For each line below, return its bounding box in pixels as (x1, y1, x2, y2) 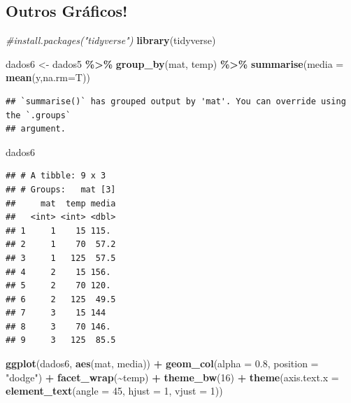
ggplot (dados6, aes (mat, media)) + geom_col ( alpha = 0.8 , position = (6, 356, 319, 371)
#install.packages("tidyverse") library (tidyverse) (6, 33, 216, 48)
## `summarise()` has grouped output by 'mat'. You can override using (6, 96, 346, 106)
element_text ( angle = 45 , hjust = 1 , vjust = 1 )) (6, 383, 223, 398)
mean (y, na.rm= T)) (6, 70, 90, 85)
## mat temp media (6, 198, 116, 208)
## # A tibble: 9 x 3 (6, 171, 106, 181)
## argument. (6, 124, 66, 134)
